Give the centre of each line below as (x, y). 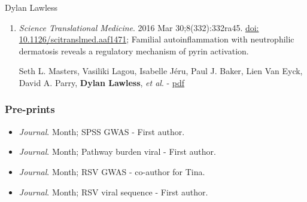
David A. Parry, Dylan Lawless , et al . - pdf (102, 82)
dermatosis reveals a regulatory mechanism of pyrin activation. (134, 51)
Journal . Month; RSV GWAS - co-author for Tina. (112, 171)
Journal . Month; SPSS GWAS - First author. (102, 131)
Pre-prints (30, 109)
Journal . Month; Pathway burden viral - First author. (117, 151)
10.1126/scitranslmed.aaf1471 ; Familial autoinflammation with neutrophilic (156, 39)
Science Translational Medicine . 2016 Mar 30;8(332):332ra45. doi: (139, 27)
